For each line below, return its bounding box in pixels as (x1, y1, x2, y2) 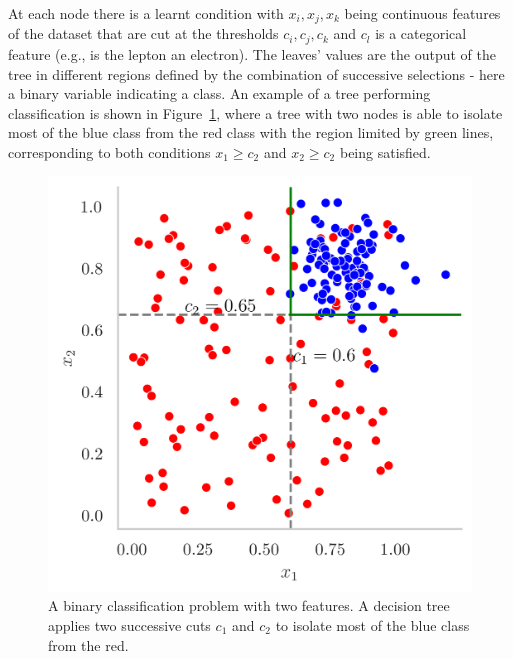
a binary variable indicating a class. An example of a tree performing (8, 83, 431, 104)
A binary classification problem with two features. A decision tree (48, 595, 450, 616)
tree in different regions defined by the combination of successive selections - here (8, 63, 505, 84)
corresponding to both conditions (8, 141, 211, 162)
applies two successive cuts (48, 614, 211, 635)
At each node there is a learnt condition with (8, 3, 284, 23)
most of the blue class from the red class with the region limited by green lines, (8, 122, 494, 143)
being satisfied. (339, 141, 431, 162)
